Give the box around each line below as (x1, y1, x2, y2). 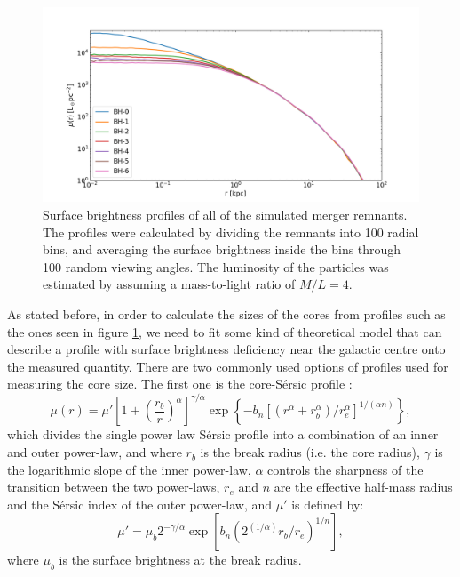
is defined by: (291, 494, 364, 513)
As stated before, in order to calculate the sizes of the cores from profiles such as (7, 305, 446, 324)
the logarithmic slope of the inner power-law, (7, 460, 251, 478)
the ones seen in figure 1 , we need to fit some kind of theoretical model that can (7, 322, 442, 341)
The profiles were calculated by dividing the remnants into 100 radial (43, 222, 419, 241)
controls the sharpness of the (267, 460, 424, 478)
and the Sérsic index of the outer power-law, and (7, 494, 273, 513)
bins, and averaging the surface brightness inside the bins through (43, 240, 401, 259)
